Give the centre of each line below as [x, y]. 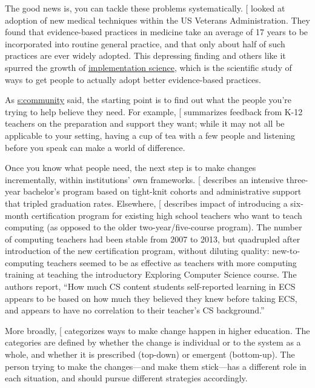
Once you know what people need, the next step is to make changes [131, 168]
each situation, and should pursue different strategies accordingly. [126, 378]
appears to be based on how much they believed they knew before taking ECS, [151, 298]
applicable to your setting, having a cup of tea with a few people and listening [150, 135]
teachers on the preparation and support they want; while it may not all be [145, 123]
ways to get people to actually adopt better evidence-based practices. [133, 79]
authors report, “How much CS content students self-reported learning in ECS [150, 286]
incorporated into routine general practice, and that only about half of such [145, 43]
